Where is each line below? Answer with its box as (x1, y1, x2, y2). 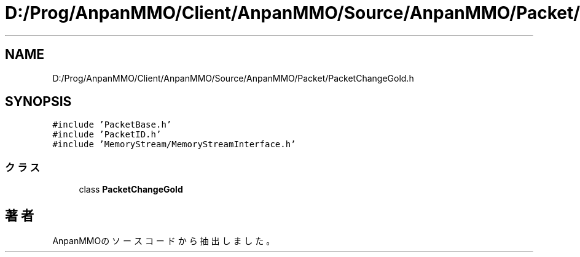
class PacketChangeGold (79, 184, 183, 195)
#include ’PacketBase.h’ (52, 120, 172, 130)
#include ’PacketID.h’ (52, 129, 162, 140)
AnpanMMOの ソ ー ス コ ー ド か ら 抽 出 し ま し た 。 (52, 236, 275, 247)
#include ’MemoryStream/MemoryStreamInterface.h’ (52, 139, 296, 150)
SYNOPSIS (5, 94, 72, 110)
